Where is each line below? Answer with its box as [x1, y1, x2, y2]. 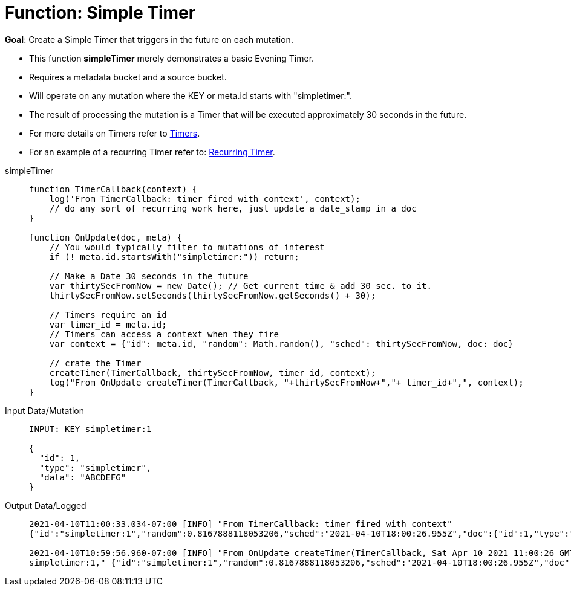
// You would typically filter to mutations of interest [49, 242, 325, 252]
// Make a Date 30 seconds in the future [49, 271, 249, 281]
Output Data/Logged [5, 500, 86, 511]
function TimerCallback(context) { [29, 184, 198, 194]
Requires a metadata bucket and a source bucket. [29, 71, 227, 82]
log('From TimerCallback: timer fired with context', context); [49, 193, 361, 204]
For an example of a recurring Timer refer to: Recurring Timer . [29, 146, 275, 157]
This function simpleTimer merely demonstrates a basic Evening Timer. [29, 53, 315, 63]
